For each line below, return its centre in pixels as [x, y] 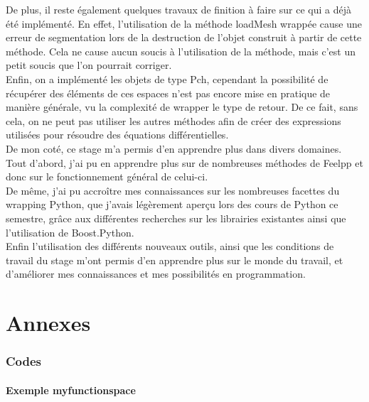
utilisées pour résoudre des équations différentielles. [117, 135]
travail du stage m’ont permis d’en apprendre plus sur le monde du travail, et [175, 260]
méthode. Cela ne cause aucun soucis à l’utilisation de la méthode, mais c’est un [181, 51]
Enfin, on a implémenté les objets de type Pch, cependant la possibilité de [167, 78]
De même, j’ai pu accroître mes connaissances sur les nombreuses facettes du [173, 190]
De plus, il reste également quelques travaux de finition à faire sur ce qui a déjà [178, 9]
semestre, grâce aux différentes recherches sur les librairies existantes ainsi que [176, 218]
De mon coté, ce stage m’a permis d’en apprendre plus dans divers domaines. [174, 148]
